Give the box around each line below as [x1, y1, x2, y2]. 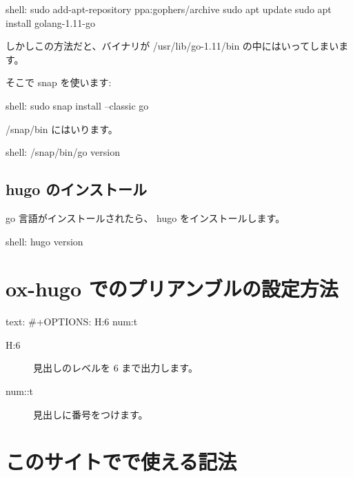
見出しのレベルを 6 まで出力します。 [33, 361, 198, 375]
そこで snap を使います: [6, 75, 112, 90]
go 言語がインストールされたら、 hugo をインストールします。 [6, 210, 285, 225]
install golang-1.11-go [6, 15, 95, 30]
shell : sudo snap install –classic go [6, 98, 149, 112]
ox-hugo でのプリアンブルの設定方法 [6, 274, 339, 303]
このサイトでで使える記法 [6, 447, 237, 476]
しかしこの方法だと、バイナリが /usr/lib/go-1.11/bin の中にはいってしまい [6, 39, 339, 53]
